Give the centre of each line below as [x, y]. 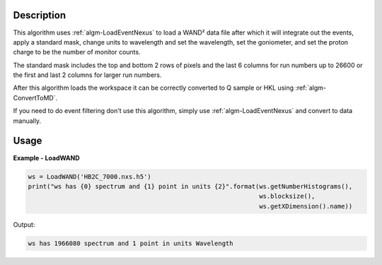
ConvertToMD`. [35, 98]
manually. [27, 121]
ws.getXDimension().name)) [306, 206]
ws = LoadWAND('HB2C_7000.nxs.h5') [89, 176]
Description [40, 15]
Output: [24, 224]
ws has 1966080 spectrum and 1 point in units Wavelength [131, 243]
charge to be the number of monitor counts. [77, 52]
